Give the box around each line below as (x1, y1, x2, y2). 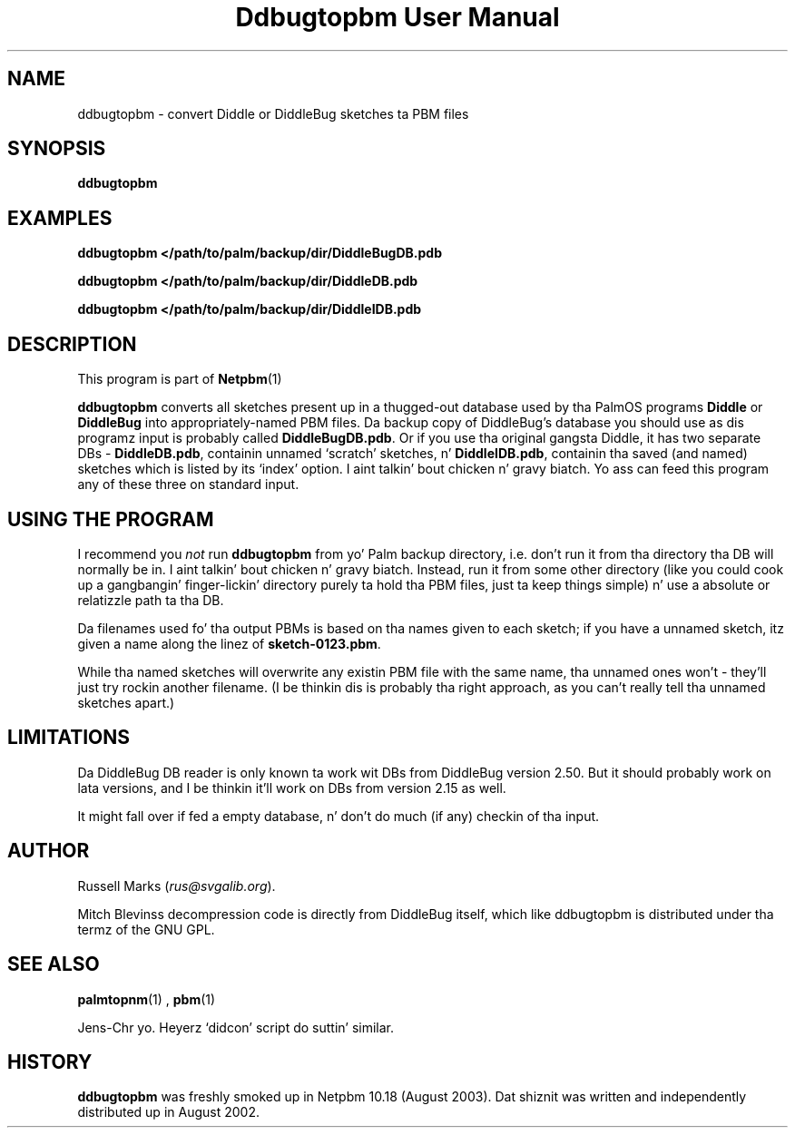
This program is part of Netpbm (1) (77, 371, 282, 387)
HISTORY (7, 1050, 93, 1073)
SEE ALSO (7, 953, 100, 976)
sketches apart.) (77, 694, 175, 710)
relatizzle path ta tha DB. (77, 592, 224, 608)
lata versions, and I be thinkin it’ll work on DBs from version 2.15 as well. (77, 779, 506, 796)
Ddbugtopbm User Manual (235, 2, 560, 33)
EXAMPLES (7, 206, 113, 230)
